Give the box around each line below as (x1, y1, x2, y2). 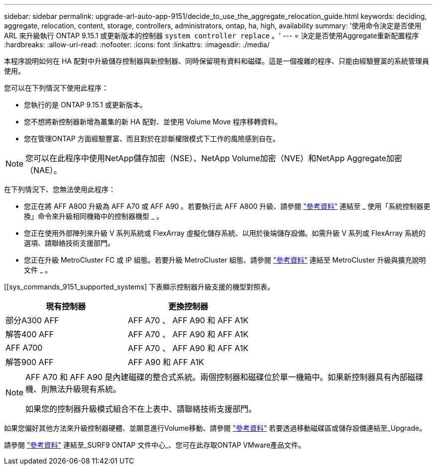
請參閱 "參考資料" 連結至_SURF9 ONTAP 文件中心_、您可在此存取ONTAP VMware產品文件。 (4, 441, 306, 449)
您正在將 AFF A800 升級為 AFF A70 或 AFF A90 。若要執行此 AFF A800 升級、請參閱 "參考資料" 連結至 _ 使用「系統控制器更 (24, 202, 431, 210)
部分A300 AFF (5, 315, 59, 325)
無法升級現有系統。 (49, 384, 121, 394)
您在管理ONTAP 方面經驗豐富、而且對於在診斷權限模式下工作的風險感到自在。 (24, 134, 280, 143)
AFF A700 (5, 343, 43, 353)
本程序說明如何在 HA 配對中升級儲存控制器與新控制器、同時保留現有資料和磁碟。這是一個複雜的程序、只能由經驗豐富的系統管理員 (4, 57, 429, 65)
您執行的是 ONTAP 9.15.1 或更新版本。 (24, 100, 147, 109)
